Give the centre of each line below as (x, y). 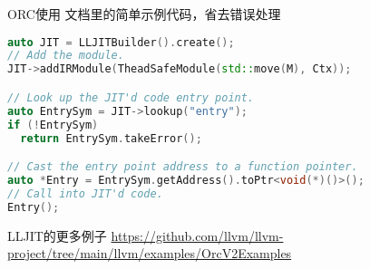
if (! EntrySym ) (53, 125)
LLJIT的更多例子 (57, 235)
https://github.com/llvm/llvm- (197, 235)
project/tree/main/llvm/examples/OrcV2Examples (150, 253)
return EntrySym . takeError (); (111, 138)
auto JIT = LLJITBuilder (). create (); (121, 42)
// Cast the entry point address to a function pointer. (183, 167)
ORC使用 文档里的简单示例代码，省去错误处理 (144, 14)
